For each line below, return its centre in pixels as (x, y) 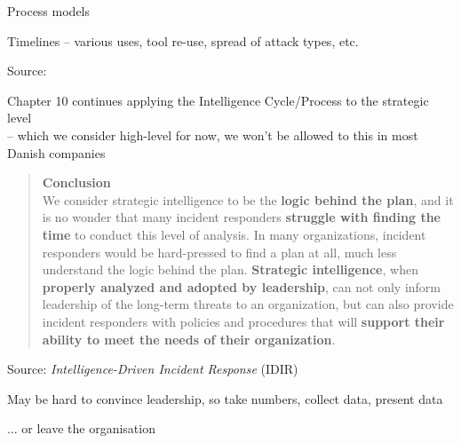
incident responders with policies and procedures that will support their (243, 321)
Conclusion (76, 182)
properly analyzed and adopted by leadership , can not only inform (242, 286)
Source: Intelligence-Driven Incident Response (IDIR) (153, 369)
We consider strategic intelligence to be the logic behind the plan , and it (248, 199)
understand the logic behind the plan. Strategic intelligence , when (230, 269)
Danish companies (56, 152)
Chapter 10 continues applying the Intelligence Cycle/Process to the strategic (218, 100)
